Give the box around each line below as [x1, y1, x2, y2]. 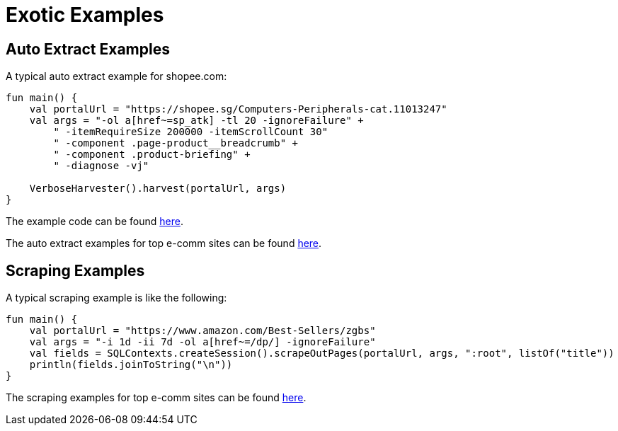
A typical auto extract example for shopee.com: [6, 70, 227, 83]
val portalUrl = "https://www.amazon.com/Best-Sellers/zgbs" [29, 325, 376, 337]
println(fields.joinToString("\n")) [29, 359, 233, 371]
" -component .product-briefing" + [53, 149, 251, 161]
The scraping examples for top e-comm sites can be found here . [6, 391, 307, 404]
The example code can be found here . [6, 215, 183, 228]
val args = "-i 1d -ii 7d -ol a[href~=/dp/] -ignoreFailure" [29, 336, 376, 348]
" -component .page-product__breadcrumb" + [53, 137, 299, 149]
